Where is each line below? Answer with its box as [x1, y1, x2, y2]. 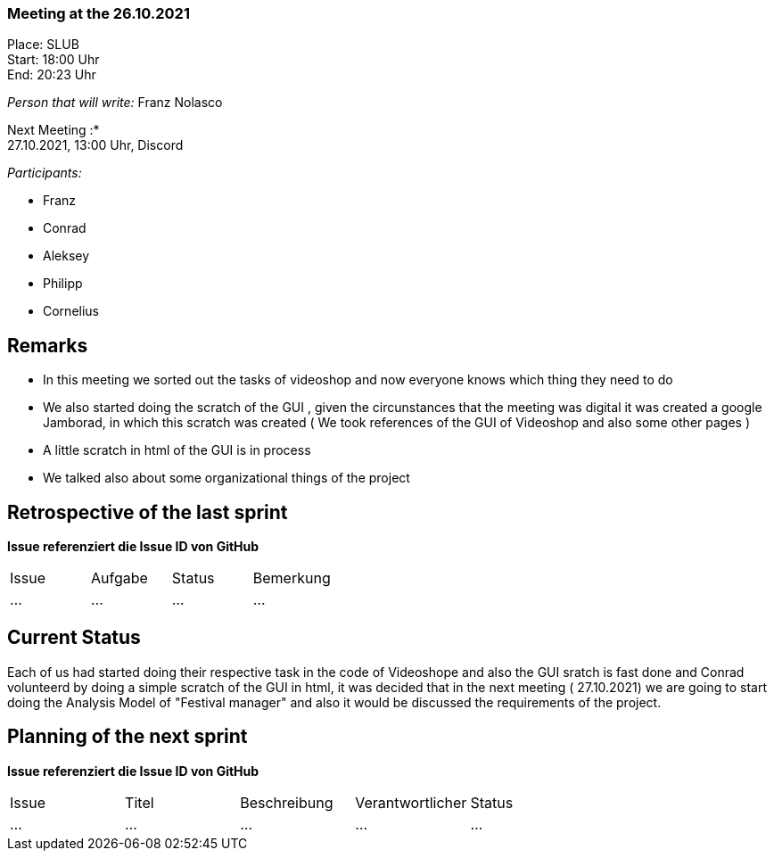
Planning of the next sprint [7, 725, 248, 748]
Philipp [43, 276, 83, 292]
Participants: [7, 165, 82, 181]
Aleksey [43, 248, 90, 264]
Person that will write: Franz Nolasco [7, 95, 223, 111]
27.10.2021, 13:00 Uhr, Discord [7, 137, 184, 153]
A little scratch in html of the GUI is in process [43, 442, 311, 458]
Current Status [7, 626, 141, 649]
